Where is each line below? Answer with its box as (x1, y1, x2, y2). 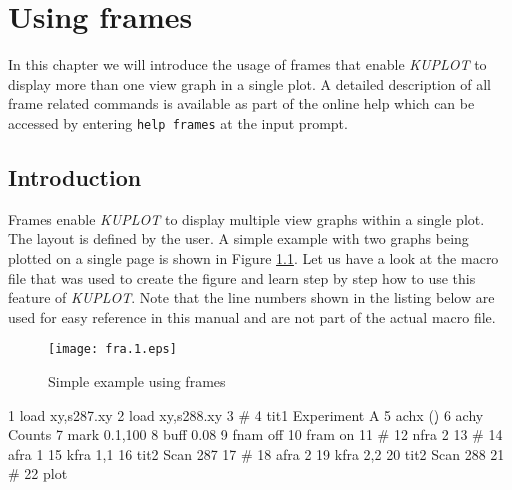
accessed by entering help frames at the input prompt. (8, 112, 348, 133)
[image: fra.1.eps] (48, 342, 177, 357)
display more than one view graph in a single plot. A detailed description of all (8, 73, 491, 94)
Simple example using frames (48, 370, 226, 391)
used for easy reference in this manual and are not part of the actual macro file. (8, 306, 496, 327)
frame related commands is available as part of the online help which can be (8, 93, 475, 114)
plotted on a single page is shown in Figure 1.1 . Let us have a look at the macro (8, 247, 499, 268)
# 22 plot (8, 463, 68, 484)
